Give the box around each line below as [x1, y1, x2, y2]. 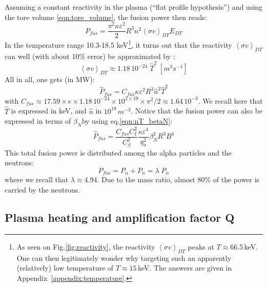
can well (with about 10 [5, 50, 79, 61]
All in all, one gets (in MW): [5, 74, 95, 85]
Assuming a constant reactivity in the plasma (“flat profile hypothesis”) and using [5, 2, 263, 12]
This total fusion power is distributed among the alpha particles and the [5, 147, 232, 158]
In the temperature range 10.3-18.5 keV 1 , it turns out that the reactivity [5, 38, 232, 50]
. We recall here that [198, 95, 263, 106]
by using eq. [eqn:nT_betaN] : [81, 116, 172, 126]
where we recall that [5, 174, 69, 185]
